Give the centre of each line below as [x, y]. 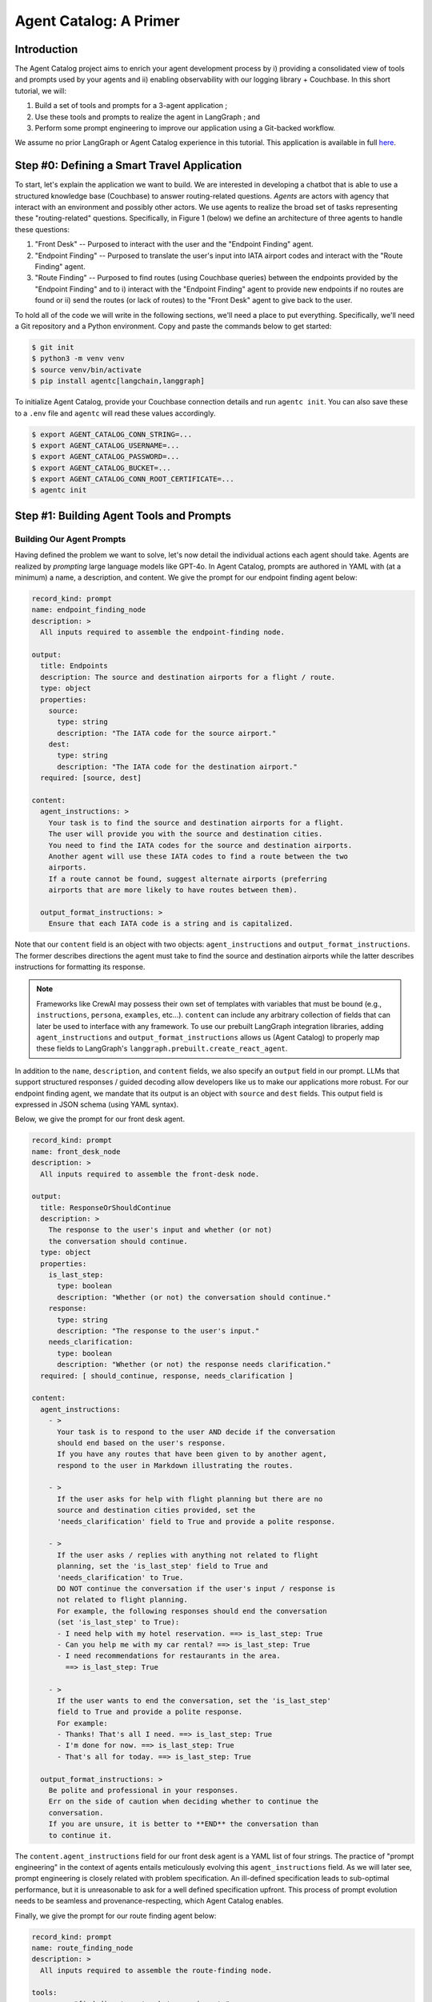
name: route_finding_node [82, 1948]
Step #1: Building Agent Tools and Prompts [123, 515]
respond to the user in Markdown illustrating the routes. [175, 1465]
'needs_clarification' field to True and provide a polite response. [196, 1521]
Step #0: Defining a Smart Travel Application [128, 165]
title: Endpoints [74, 666]
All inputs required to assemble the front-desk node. [150, 1174]
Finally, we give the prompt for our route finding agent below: [116, 1916]
